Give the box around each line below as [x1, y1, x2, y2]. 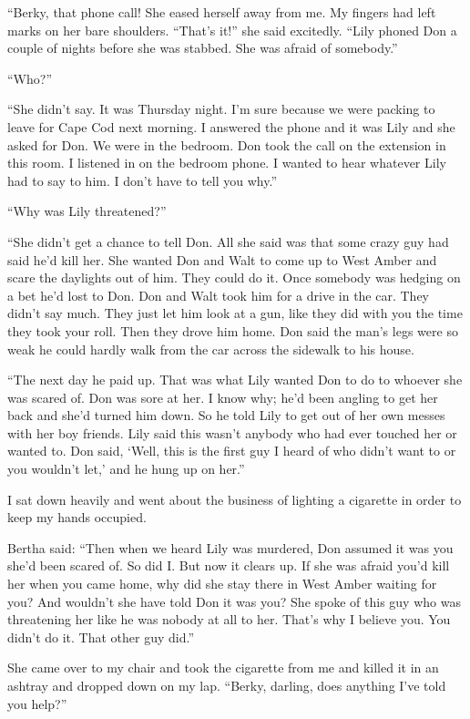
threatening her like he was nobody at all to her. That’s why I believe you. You [7, 610, 451, 629]
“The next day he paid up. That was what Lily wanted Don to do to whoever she [7, 370, 463, 389]
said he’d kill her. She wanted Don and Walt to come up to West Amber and [7, 250, 437, 269]
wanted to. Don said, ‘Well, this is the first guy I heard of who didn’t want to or [7, 441, 456, 460]
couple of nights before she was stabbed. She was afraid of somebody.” [7, 38, 398, 57]
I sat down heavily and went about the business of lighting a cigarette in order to [7, 489, 462, 508]
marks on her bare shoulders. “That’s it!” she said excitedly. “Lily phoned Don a [7, 20, 457, 39]
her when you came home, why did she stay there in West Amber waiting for [7, 574, 437, 593]
